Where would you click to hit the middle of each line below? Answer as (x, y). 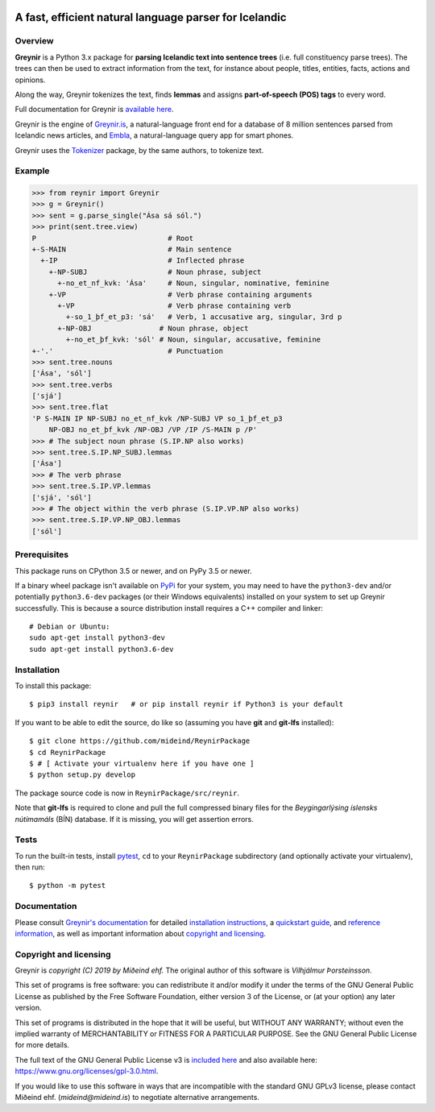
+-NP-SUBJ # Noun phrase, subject (155, 272)
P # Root (112, 238)
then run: (30, 867)
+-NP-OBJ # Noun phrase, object (153, 328)
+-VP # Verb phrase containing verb (174, 305)
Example (32, 171)
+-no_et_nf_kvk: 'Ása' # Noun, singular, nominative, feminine (193, 283)
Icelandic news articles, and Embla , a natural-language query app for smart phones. (154, 135)
